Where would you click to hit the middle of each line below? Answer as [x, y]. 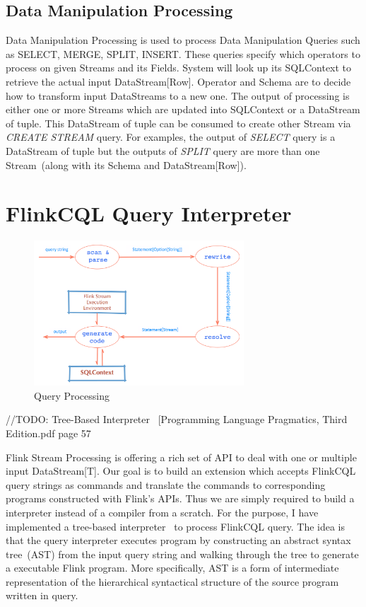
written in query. [42, 595]
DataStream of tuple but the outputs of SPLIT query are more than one [163, 150]
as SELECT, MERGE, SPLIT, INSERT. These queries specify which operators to [183, 53]
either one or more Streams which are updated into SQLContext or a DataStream [183, 109]
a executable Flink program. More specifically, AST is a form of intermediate [172, 568]
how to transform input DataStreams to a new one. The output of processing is [178, 95]
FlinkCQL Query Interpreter [149, 213]
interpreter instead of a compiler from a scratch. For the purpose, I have [162, 512]
